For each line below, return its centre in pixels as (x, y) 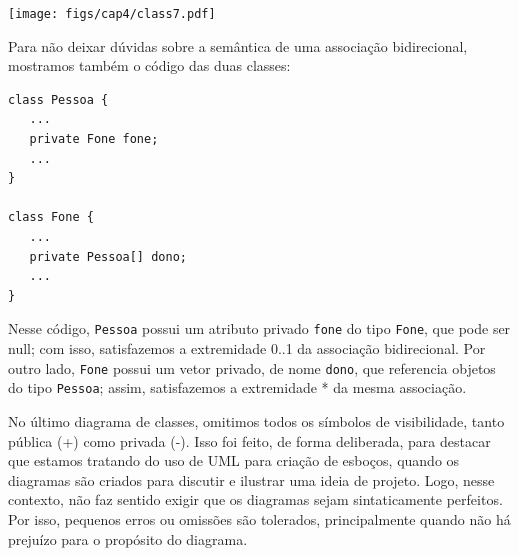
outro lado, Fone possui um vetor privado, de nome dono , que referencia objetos (252, 367)
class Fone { (51, 217)
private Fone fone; (94, 139)
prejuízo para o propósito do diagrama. (128, 538)
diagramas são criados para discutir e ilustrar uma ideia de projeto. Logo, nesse (251, 479)
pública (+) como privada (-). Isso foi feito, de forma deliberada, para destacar (249, 440)
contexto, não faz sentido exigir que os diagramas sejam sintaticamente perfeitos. (255, 499)
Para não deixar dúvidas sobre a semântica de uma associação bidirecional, (238, 45)
